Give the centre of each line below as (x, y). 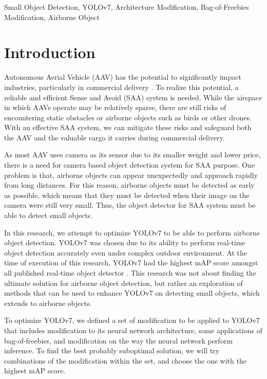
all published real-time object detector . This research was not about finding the (130, 273)
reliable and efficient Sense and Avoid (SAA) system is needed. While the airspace (133, 97)
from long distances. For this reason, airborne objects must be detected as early (129, 185)
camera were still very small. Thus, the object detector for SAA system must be (130, 205)
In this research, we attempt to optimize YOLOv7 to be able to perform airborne (132, 232)
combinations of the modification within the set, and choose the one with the (125, 360)
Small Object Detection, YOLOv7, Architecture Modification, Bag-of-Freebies (127, 7)
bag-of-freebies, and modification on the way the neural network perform (118, 340)
